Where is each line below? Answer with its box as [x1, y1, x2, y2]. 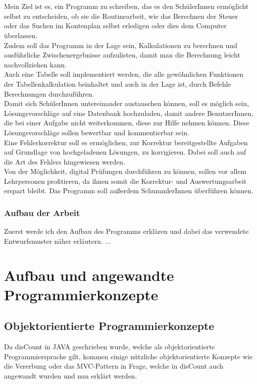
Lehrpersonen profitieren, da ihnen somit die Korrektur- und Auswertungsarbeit [4, 175, 247, 186]
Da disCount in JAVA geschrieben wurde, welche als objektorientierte [4, 341, 215, 352]
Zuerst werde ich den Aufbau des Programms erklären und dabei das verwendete [4, 226, 249, 236]
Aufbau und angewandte [4, 265, 174, 285]
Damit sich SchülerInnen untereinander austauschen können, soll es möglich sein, [4, 98, 249, 109]
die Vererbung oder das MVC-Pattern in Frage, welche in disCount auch [4, 361, 223, 371]
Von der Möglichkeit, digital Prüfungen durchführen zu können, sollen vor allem [4, 166, 247, 176]
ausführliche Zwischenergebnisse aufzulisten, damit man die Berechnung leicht [4, 50, 241, 60]
